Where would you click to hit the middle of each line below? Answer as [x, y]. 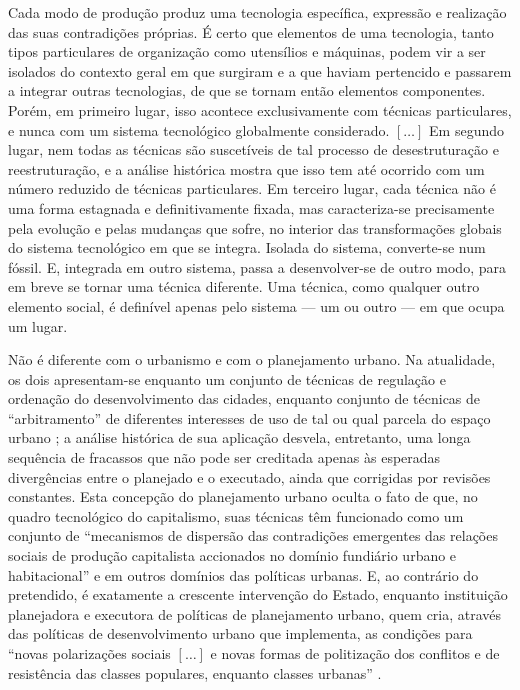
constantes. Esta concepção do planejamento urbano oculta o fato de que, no [243, 496]
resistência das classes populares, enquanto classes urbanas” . [195, 672]
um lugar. [38, 325]
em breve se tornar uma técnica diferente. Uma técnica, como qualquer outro [244, 286]
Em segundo [466, 129]
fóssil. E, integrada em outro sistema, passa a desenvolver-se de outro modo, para [257, 266]
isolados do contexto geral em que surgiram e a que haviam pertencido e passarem [260, 70]
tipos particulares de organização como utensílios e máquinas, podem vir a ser [247, 51]
